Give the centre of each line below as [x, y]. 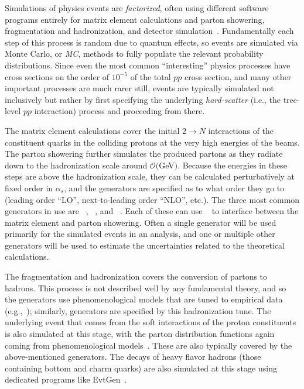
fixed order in [29, 187]
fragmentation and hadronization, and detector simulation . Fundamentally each [149, 31]
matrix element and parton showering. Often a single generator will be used [141, 222]
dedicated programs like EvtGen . [66, 379]
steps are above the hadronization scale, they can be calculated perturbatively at [150, 176]
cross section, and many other [238, 76]
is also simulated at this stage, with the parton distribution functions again [140, 334]
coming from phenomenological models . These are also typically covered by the [148, 345]
